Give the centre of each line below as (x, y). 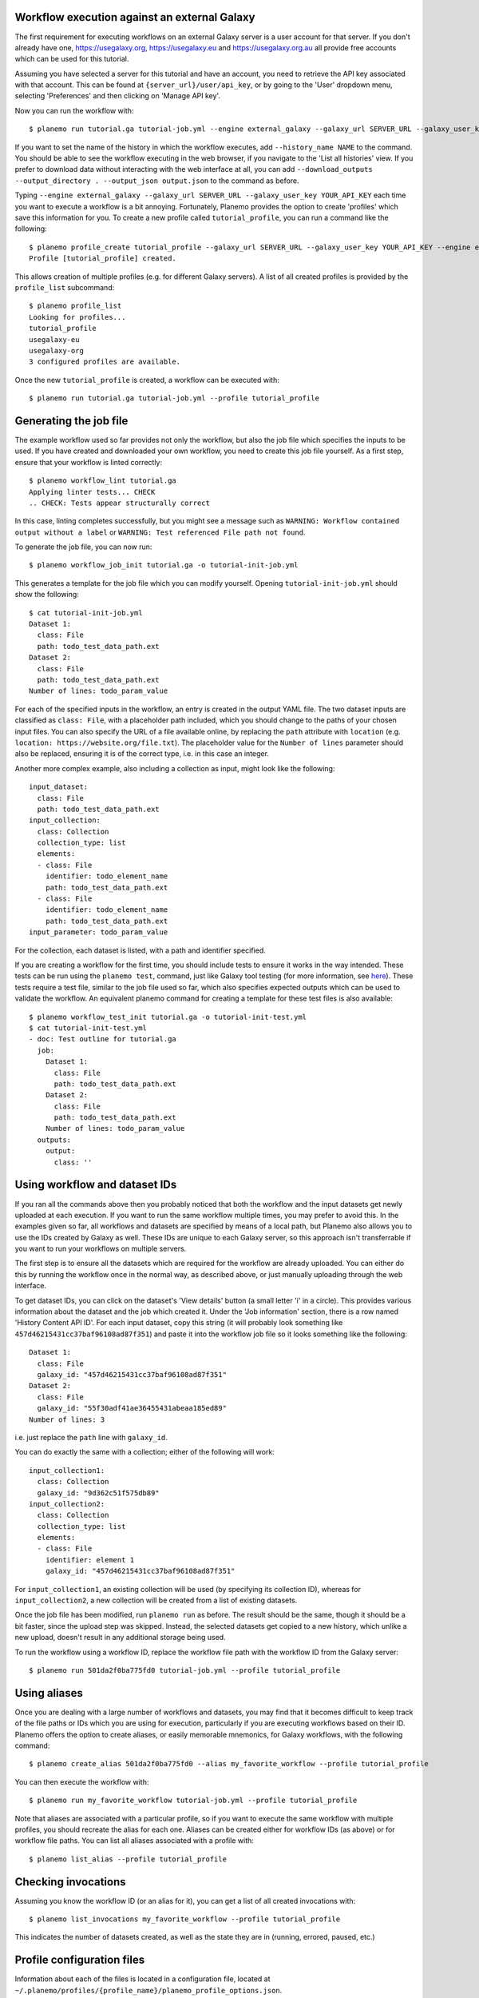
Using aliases (49, 1693)
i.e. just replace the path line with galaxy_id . (91, 1437)
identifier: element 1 (90, 1560)
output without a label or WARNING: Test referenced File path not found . (160, 532)
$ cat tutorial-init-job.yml (86, 613)
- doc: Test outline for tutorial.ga (103, 1039)
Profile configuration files (80, 1960)
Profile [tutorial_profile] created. (103, 259)
